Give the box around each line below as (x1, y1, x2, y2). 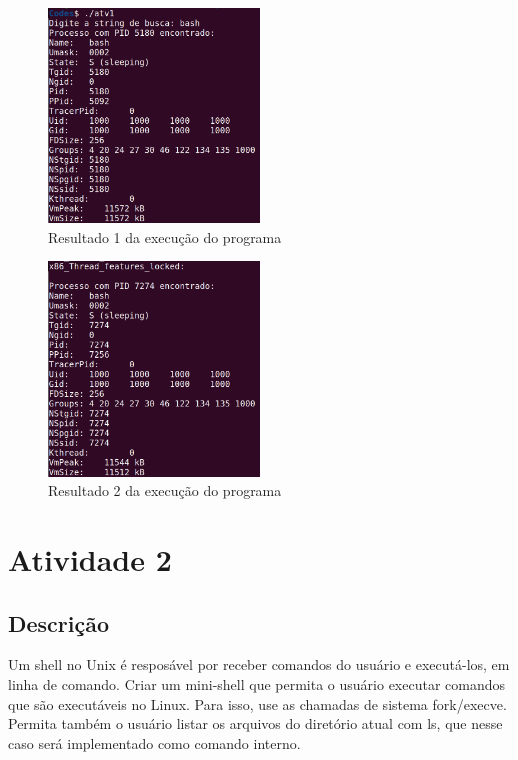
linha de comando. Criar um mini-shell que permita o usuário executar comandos (8, 674, 506, 695)
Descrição (8, 607, 110, 638)
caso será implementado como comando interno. (8, 732, 301, 753)
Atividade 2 (8, 539, 172, 580)
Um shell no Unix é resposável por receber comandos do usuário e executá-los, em (8, 654, 510, 675)
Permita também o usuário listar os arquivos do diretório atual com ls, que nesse (8, 713, 503, 734)
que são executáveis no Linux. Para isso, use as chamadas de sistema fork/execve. (8, 693, 507, 714)
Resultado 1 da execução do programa (48, 226, 282, 247)
